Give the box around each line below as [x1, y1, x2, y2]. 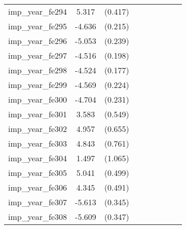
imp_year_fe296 [8, 35, 67, 47]
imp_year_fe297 [8, 50, 67, 61]
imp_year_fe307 [8, 196, 67, 208]
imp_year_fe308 [8, 211, 67, 222]
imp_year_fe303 [8, 138, 67, 149]
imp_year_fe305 [8, 167, 67, 178]
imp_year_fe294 [8, 6, 67, 17]
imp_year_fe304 [8, 152, 67, 164]
